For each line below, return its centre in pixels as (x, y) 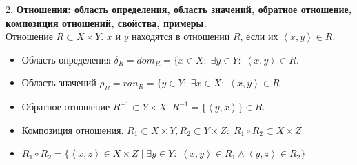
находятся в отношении (181, 36)
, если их (259, 36)
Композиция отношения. (73, 129)
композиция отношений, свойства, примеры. (106, 22)
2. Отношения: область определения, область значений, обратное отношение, (179, 9)
